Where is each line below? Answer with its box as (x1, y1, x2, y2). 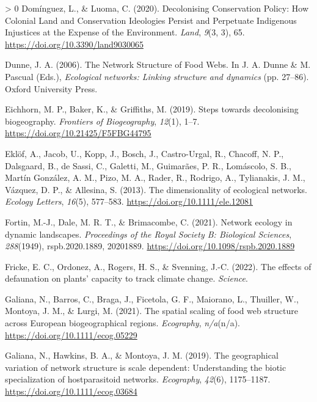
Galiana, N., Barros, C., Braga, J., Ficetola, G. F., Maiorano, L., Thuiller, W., (5, 292, 299, 305)
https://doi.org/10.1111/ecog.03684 (5, 385, 137, 398)
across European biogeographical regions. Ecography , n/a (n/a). (5, 316, 240, 329)
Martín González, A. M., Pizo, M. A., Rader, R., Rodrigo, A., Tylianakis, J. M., (5, 171, 305, 184)
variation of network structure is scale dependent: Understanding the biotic (5, 360, 286, 373)
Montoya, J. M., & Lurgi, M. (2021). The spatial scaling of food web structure (5, 304, 298, 317)
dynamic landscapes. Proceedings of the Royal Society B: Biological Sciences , (5, 227, 292, 240)
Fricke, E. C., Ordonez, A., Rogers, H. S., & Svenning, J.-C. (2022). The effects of (5, 260, 312, 272)
